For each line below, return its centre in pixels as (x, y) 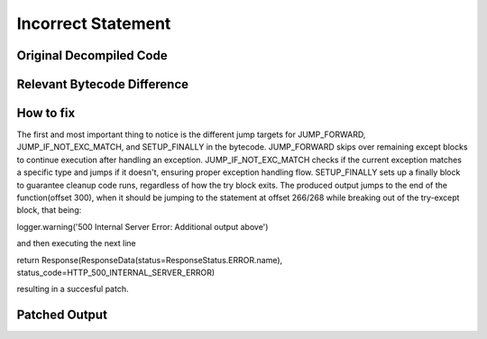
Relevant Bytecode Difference (103, 84)
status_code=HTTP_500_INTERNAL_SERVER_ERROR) (116, 272)
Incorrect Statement (94, 23)
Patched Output (62, 315)
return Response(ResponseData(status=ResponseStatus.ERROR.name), (150, 260)
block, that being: (49, 210)
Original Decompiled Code (92, 55)
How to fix (46, 113)
